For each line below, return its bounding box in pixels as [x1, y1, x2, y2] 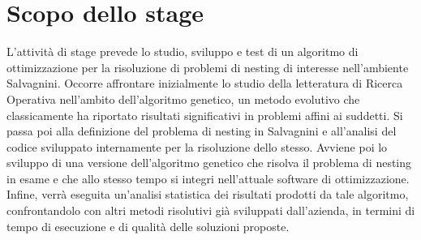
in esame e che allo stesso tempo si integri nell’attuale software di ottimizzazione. [6, 169, 410, 186]
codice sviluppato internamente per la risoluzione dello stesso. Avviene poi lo [6, 138, 388, 155]
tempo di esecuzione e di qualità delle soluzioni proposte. [6, 217, 290, 234]
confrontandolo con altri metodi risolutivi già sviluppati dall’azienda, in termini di [6, 202, 415, 219]
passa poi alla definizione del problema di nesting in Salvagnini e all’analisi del [6, 122, 397, 139]
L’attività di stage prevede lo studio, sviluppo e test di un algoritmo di [6, 43, 359, 60]
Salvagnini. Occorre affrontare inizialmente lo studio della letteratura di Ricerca [6, 75, 403, 92]
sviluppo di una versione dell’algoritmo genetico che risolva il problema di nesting [6, 154, 412, 171]
